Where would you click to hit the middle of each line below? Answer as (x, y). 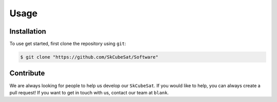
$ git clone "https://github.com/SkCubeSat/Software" (89, 57)
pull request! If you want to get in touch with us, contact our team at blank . (89, 92)
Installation (28, 31)
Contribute (27, 73)
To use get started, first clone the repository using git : (68, 44)
